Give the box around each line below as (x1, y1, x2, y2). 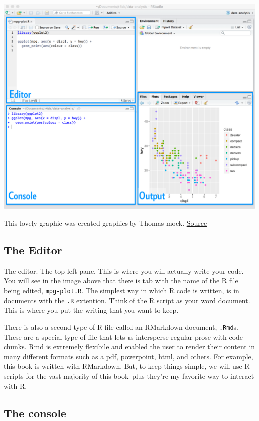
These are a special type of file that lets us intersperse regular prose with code (4, 331, 243, 342)
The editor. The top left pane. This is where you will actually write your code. (4, 265, 244, 276)
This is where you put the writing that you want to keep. (4, 305, 179, 315)
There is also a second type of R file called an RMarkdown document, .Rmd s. (4, 321, 239, 332)
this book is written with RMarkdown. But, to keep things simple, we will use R (4, 361, 250, 371)
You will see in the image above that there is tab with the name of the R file (4, 275, 238, 286)
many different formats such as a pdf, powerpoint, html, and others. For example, (4, 351, 253, 361)
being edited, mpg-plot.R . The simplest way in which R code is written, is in (4, 285, 239, 296)
